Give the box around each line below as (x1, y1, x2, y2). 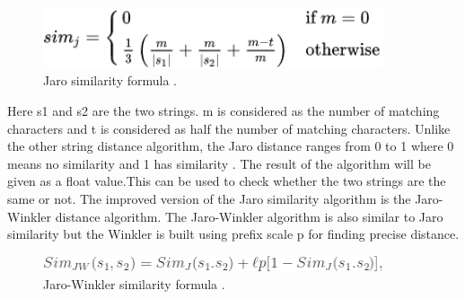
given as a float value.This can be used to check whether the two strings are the (7, 171, 446, 190)
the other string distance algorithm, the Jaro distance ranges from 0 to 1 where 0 (7, 136, 454, 155)
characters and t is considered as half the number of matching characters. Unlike (7, 119, 451, 137)
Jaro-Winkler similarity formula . (43, 274, 225, 293)
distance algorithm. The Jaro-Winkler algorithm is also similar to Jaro (55, 207, 443, 225)
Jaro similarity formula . (43, 71, 177, 90)
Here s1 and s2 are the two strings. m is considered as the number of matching (7, 101, 440, 120)
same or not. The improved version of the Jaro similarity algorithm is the (7, 189, 411, 207)
